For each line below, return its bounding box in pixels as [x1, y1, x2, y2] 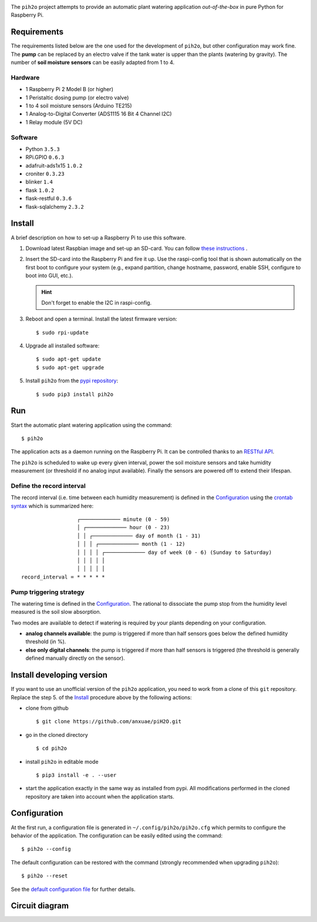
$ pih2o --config [21, 846, 71, 853]
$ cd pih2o [36, 745, 68, 752]
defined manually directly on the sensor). [25, 654, 126, 662]
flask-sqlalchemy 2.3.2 [25, 203, 85, 210]
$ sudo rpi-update [36, 329, 89, 336]
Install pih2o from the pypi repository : [25, 377, 119, 385]
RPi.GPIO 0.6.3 [25, 153, 65, 161]
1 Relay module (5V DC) [25, 118, 83, 126]
